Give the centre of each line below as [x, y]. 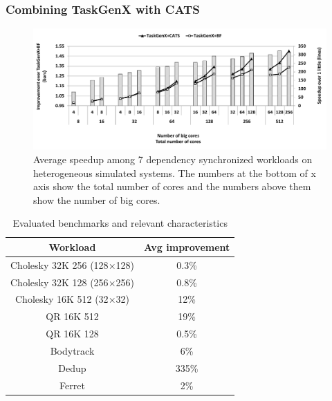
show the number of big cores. [97, 199]
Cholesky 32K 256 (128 [59, 264]
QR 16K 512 [72, 316]
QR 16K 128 [72, 334]
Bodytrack [72, 350]
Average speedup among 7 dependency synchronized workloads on [173, 159]
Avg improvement [187, 246]
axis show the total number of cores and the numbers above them [172, 186]
